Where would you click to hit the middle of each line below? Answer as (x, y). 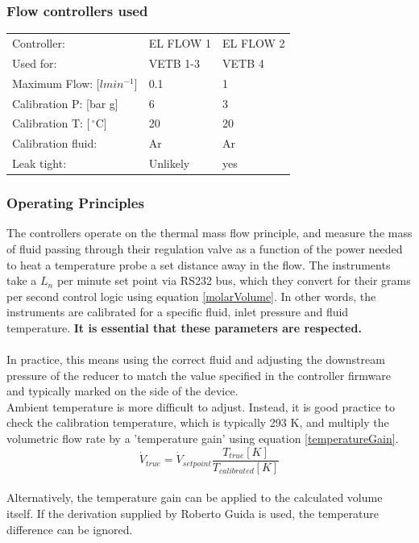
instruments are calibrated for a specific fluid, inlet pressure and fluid (178, 312)
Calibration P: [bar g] (65, 103)
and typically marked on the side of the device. (122, 391)
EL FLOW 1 (180, 42)
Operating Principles (75, 203)
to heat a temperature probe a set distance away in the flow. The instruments (199, 264)
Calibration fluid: (55, 143)
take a (22, 280)
